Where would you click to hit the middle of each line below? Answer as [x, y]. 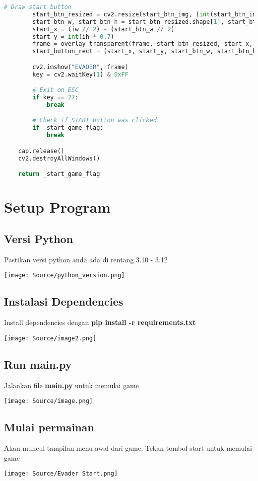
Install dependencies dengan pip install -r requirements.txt [100, 322]
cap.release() [41, 151]
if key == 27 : [56, 98]
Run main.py [38, 364]
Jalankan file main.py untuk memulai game [71, 385]
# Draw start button [38, 7]
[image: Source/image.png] [48, 401]
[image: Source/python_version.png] [64, 276]
